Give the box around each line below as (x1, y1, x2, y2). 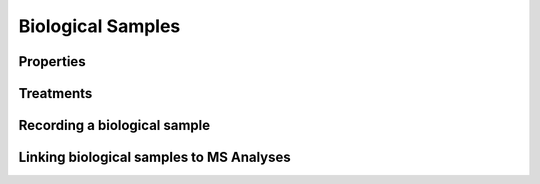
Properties (18, 53, 86, 70)
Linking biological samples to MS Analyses (18, 149, 292, 166)
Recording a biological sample (18, 117, 211, 134)
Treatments (18, 85, 93, 102)
